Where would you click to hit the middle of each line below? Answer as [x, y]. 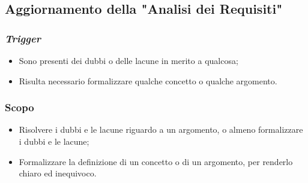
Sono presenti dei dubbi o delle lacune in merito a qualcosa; [128, 60]
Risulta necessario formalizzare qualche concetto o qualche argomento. [148, 80]
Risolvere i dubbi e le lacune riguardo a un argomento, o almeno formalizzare [161, 129]
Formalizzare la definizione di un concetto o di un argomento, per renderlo [156, 161]
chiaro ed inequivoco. [58, 173]
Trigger [23, 38]
